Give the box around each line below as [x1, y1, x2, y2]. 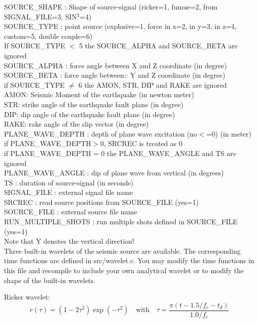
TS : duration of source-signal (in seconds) [4, 177, 133, 187]
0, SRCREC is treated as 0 [100, 138, 182, 149]
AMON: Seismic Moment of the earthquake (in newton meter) [4, 89, 194, 100]
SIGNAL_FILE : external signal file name [4, 187, 133, 197]
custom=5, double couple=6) [4, 30, 93, 41]
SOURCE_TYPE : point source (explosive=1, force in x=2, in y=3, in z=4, [4, 21, 237, 31]
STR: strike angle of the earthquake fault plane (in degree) [4, 99, 184, 109]
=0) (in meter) [206, 128, 252, 139]
